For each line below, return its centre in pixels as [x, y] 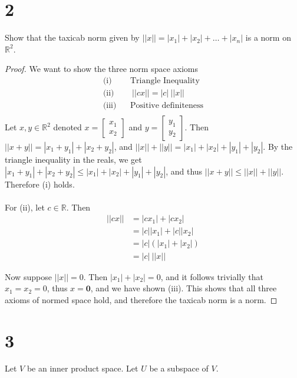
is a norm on [268, 37]
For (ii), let [25, 207]
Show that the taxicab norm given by [72, 37]
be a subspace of [179, 368]
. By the [278, 147]
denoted [67, 127]
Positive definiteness [167, 105]
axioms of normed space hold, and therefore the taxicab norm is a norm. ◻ [141, 299]
